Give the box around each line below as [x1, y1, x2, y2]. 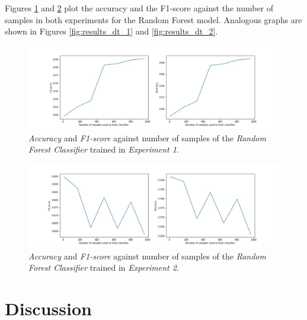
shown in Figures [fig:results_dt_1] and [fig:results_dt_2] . [5, 25, 218, 37]
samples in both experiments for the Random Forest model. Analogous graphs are [5, 13, 302, 26]
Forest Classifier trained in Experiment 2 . [28, 261, 179, 274]
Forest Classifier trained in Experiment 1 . [28, 143, 179, 156]
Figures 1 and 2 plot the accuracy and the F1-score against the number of [5, 2, 274, 14]
